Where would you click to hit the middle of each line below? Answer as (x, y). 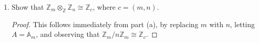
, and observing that (68, 34)
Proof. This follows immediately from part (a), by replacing (105, 24)
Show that (28, 7)
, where (104, 7)
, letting (242, 24)
